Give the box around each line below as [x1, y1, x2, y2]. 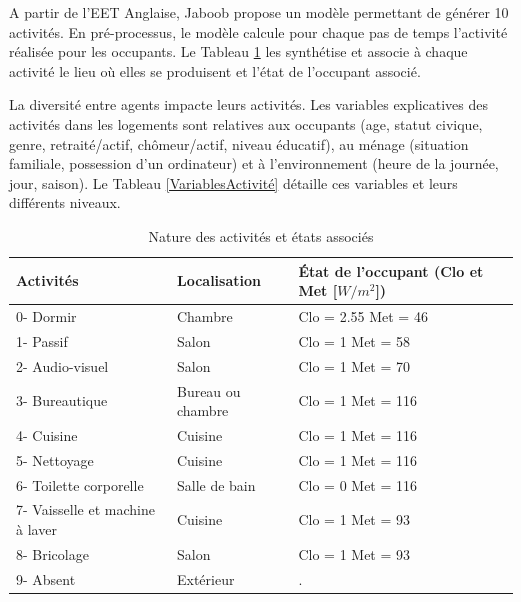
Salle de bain [176, 474, 256, 495]
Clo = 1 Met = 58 [298, 330, 411, 351]
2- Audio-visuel [16, 355, 109, 376]
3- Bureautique [16, 390, 108, 411]
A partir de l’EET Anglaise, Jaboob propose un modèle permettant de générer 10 [9, 2, 509, 22]
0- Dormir [16, 305, 77, 326]
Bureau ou [176, 380, 241, 401]
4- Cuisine [16, 424, 78, 445]
